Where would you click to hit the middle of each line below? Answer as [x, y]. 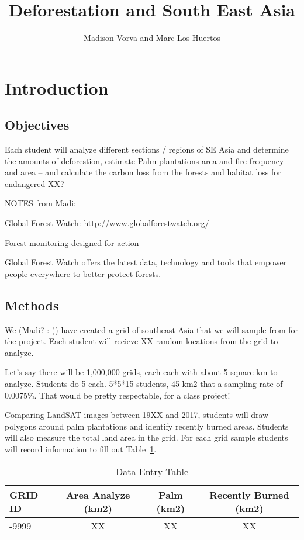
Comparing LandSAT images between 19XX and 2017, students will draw [137, 415]
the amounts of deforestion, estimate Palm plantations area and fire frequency [144, 160]
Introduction [57, 87]
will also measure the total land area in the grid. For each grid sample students [146, 437]
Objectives [37, 125]
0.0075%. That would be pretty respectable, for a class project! [118, 395]
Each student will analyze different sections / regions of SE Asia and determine [147, 149]
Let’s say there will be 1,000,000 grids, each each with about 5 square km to [141, 372]
